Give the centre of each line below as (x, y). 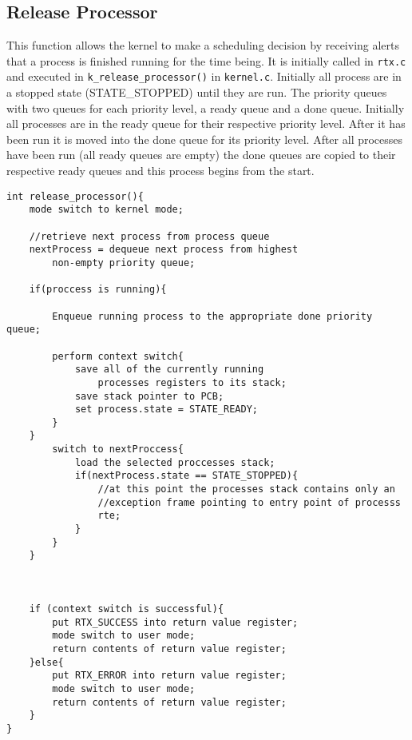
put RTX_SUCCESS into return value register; (175, 622)
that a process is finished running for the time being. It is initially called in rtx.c (206, 60)
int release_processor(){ (75, 196)
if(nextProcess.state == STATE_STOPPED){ (186, 476)
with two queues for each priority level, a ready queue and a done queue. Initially (206, 107)
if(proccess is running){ (98, 290)
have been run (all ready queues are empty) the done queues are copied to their (201, 155)
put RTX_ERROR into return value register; (169, 676)
